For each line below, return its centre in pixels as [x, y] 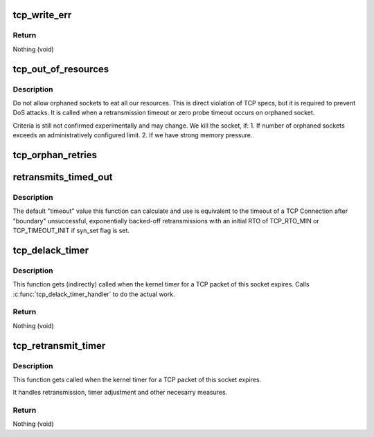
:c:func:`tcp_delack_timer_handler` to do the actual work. [94, 294]
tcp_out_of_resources [61, 69]
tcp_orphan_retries [55, 155]
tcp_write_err [42, 15]
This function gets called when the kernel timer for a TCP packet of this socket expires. [137, 379]
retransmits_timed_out [63, 177]
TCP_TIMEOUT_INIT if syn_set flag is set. [71, 231]
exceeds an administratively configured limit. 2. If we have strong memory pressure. [133, 135]
